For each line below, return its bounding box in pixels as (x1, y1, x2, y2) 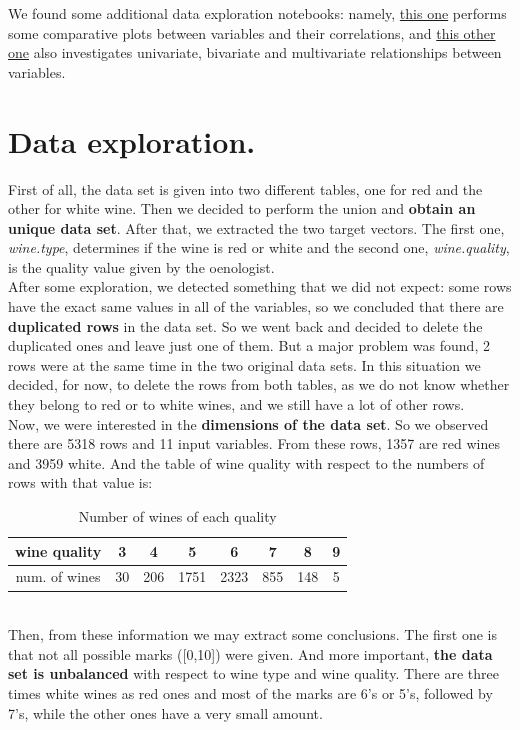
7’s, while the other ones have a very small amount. (8, 702, 323, 723)
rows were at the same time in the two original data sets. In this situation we (8, 354, 481, 375)
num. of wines (15, 566, 101, 587)
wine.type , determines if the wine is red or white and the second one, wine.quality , (8, 237, 510, 258)
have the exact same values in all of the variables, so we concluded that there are (8, 296, 504, 317)
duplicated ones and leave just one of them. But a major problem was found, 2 (8, 335, 490, 356)
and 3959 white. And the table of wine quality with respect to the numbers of (8, 452, 485, 473)
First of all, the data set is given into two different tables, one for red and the (8, 178, 483, 199)
